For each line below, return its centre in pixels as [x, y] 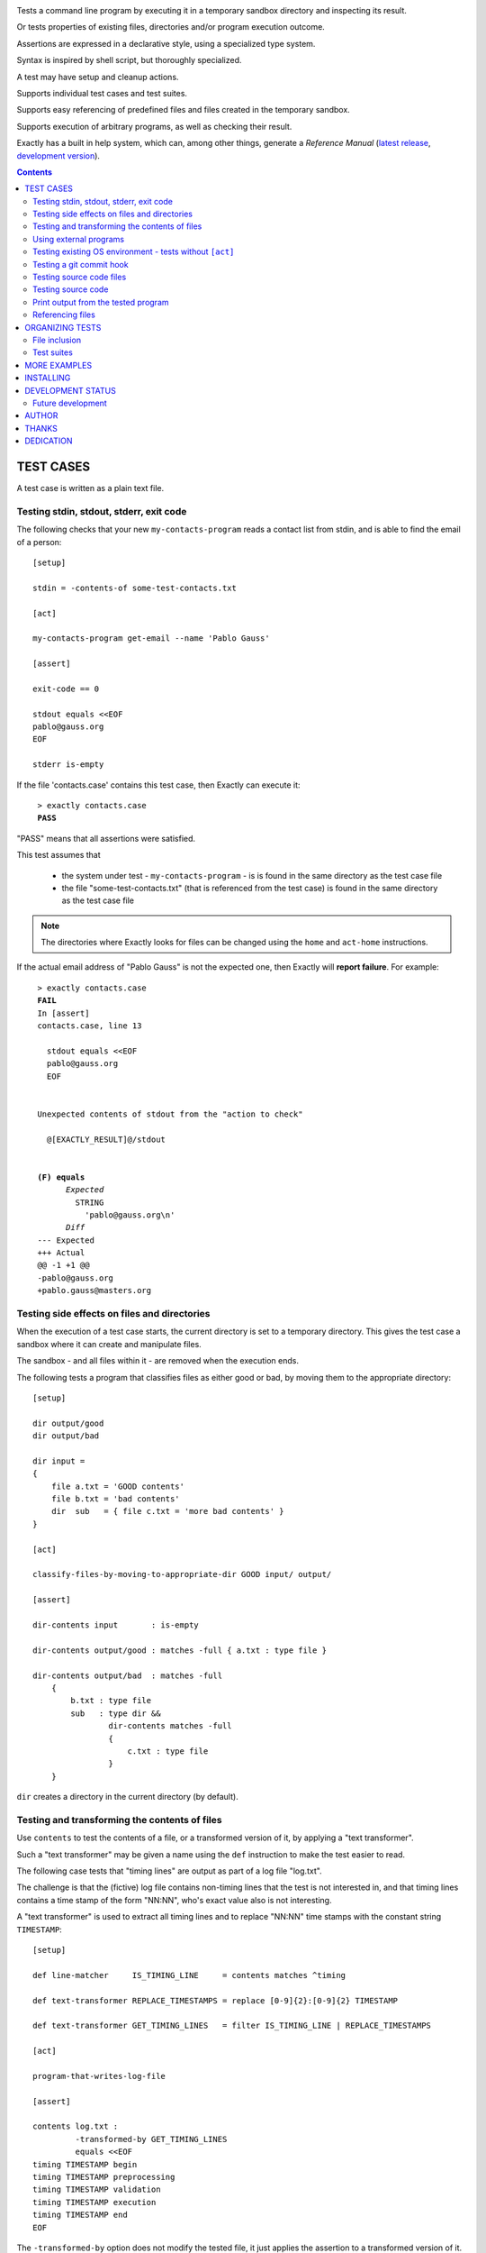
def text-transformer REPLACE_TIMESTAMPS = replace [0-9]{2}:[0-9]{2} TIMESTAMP [216, 2000]
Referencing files [64, 315]
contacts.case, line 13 [90, 1026]
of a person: [39, 542]
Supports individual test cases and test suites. [102, 93]
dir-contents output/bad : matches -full [128, 1675]
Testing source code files [80, 277]
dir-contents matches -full [171, 1726]
